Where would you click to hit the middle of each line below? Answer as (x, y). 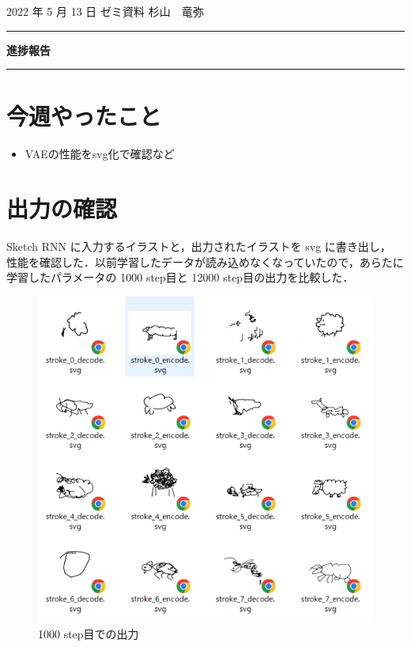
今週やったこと (84, 116)
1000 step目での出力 (89, 633)
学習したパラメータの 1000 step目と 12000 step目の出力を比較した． (180, 277)
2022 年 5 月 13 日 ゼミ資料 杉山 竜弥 (105, 11)
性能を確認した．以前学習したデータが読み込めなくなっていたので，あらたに (205, 261)
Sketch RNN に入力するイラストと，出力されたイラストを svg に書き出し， (199, 246)
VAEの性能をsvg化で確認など (100, 154)
